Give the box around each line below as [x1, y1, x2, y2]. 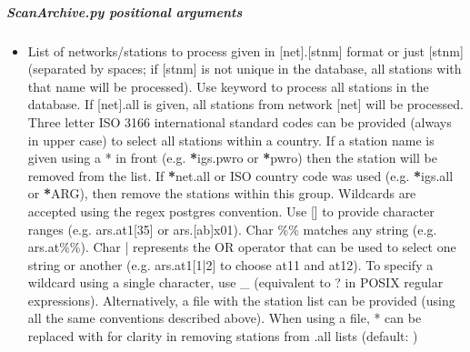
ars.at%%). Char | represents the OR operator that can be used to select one [27, 237, 456, 256]
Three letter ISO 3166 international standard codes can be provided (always [27, 112, 452, 131]
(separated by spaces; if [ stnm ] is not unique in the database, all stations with [27, 59, 462, 78]
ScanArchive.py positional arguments [6, 2, 243, 21]
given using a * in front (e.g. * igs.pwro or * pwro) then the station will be [27, 148, 437, 167]
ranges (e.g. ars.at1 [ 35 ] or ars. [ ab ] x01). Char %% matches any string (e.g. [27, 219, 437, 238]
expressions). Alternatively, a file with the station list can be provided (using [27, 290, 455, 309]
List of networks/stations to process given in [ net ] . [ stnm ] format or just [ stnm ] [27, 41, 464, 60]
